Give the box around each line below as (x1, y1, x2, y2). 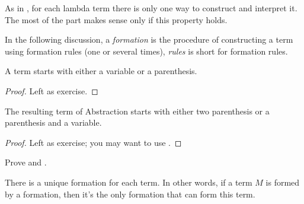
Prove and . (5, 156, 47, 168)
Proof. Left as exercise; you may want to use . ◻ (5, 136, 182, 148)
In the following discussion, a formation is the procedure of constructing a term (5, 33, 293, 46)
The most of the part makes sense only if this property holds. (5, 13, 228, 26)
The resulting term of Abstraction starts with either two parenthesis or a (5, 104, 270, 117)
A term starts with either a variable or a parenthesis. (5, 65, 197, 77)
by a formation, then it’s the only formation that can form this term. (5, 187, 255, 200)
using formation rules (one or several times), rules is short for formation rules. (5, 44, 288, 57)
